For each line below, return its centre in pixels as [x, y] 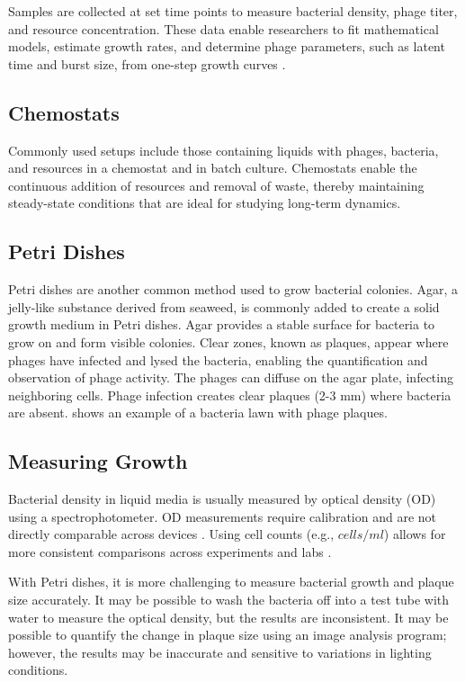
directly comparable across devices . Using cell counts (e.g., [171, 534]
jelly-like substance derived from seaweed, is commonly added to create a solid [224, 306]
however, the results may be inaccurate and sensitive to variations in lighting [220, 652]
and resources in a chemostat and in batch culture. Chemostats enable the [213, 168]
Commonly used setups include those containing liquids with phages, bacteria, [224, 150]
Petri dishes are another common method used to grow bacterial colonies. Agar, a [233, 289]
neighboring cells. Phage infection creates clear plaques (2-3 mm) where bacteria [230, 395]
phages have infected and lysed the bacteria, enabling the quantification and [218, 359]
